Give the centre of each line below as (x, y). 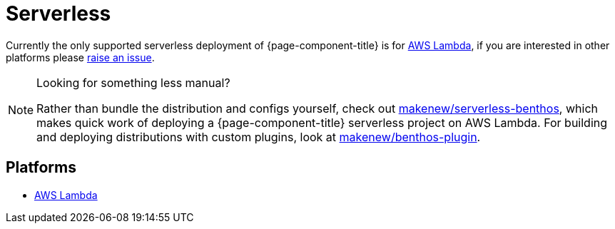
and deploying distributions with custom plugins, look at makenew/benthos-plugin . (259, 137)
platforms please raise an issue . (80, 57)
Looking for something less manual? (133, 82)
